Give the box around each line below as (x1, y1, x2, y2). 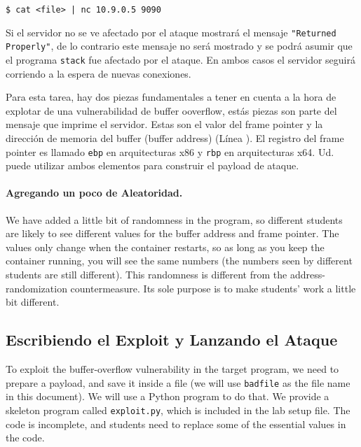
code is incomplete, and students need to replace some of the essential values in (6, 416, 346, 431)
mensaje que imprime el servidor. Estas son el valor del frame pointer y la (6, 117, 323, 132)
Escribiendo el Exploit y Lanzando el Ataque (6, 329, 338, 350)
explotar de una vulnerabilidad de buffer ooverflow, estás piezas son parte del (6, 103, 337, 118)
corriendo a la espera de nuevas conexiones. (6, 66, 191, 80)
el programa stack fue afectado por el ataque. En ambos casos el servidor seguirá (6, 52, 355, 66)
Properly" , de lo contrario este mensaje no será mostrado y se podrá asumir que (6, 38, 353, 53)
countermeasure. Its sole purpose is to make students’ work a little (70, 281, 356, 295)
